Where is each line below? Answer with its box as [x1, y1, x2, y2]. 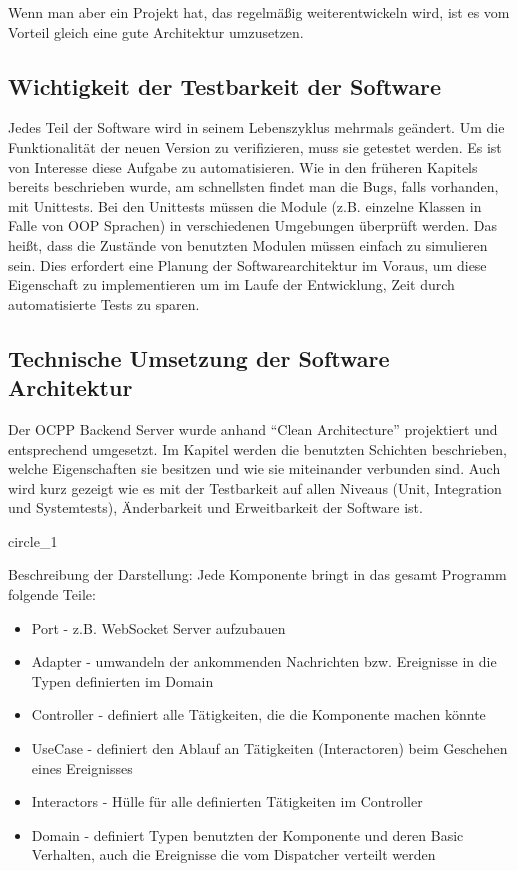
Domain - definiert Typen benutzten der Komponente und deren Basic [31, 824, 464, 845]
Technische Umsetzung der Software [8, 342, 390, 373]
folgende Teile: [8, 584, 96, 605]
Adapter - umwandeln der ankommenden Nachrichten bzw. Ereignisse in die [31, 651, 497, 672]
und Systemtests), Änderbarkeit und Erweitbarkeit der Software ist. [8, 497, 423, 518]
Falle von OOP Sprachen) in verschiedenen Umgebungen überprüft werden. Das [8, 215, 498, 236]
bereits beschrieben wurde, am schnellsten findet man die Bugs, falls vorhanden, [8, 176, 499, 197]
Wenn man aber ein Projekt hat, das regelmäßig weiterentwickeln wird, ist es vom [8, 2, 510, 22]
